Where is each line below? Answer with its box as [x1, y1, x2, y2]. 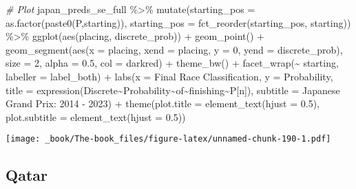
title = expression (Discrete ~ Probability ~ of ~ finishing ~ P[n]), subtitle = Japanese [6, 82, 340, 97]
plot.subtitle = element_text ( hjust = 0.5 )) [6, 109, 186, 124]
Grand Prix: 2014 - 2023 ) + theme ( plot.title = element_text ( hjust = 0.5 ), [6, 96, 320, 111]
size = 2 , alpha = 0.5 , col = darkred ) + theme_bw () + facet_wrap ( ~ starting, [6, 56, 339, 70]
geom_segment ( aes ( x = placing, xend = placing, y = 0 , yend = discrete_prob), [6, 42, 343, 56]
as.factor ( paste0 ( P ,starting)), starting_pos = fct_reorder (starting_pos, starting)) [6, 15, 351, 30]
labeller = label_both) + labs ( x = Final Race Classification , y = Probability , [6, 69, 333, 83]
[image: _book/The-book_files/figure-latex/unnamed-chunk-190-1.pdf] [6, 134, 331, 144]
